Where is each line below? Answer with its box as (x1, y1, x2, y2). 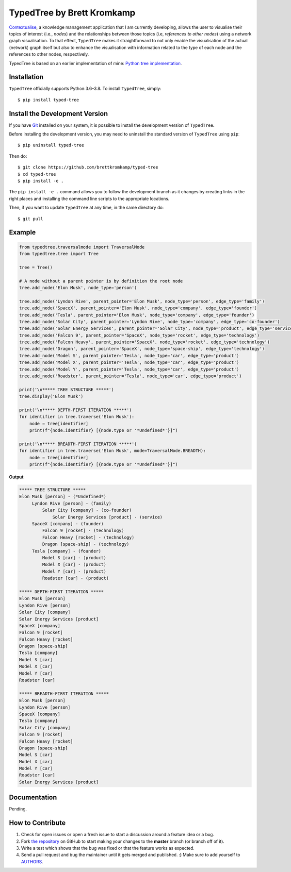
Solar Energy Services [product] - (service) (52, 514, 162, 520)
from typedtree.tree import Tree (19, 251, 99, 256)
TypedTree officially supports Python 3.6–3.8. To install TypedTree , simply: (9, 85, 162, 92)
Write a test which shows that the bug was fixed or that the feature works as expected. (21, 845, 195, 851)
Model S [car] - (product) (42, 555, 107, 560)
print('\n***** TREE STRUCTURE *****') (19, 386, 114, 392)
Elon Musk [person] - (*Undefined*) (19, 494, 107, 500)
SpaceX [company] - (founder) (32, 521, 104, 527)
